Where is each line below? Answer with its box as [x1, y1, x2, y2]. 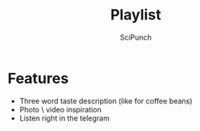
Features [7, 69, 69, 87]
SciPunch [120, 32, 152, 42]
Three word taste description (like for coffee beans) [19, 95, 193, 106]
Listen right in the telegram [19, 113, 111, 123]
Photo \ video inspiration [19, 104, 102, 114]
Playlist [110, 6, 162, 24]
